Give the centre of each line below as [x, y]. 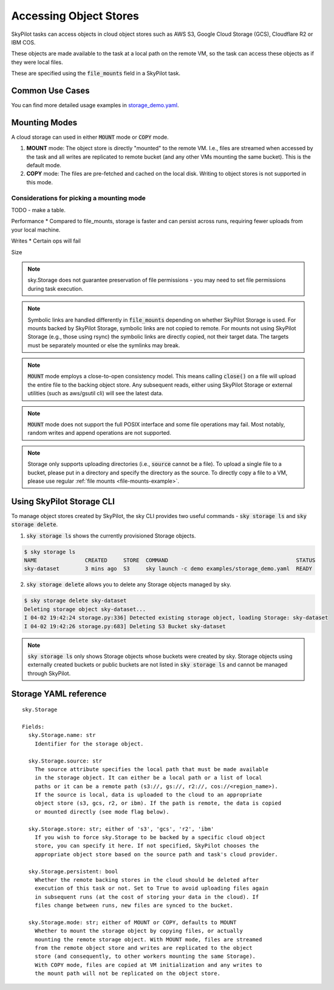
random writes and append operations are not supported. [99, 433]
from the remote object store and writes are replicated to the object [143, 948]
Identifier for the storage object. [89, 744]
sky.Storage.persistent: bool [73, 871]
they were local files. [37, 62]
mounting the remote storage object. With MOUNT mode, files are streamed [148, 939]
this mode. [40, 182]
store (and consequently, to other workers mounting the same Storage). [145, 957]
